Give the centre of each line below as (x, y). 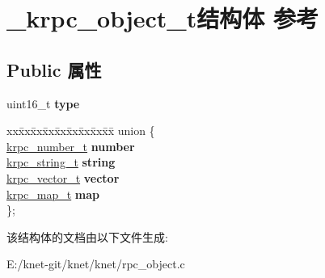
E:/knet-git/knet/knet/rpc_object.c (96, 264)
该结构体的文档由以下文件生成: (87, 236)
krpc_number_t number (71, 146)
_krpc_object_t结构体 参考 (162, 18)
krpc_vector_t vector (63, 177)
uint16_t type (43, 103)
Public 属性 (54, 69)
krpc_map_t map (53, 194)
